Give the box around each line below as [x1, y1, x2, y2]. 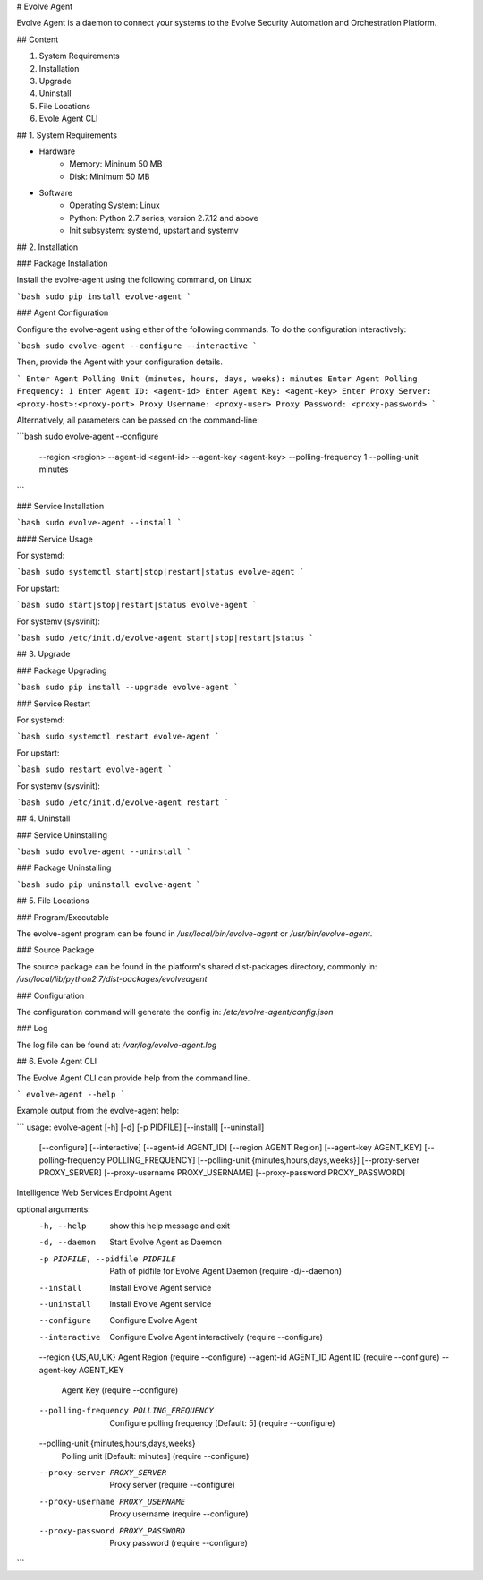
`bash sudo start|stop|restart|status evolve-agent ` [16, 600, 258, 611]
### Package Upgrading [16, 665, 107, 676]
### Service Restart [16, 698, 91, 709]
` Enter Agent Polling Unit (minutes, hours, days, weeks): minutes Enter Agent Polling [16, 373, 418, 384]
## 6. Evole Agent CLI [16, 1056, 97, 1067]
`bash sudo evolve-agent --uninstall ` [16, 847, 191, 857]
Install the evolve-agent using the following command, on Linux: [16, 274, 252, 286]
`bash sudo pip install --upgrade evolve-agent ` [16, 682, 239, 693]
